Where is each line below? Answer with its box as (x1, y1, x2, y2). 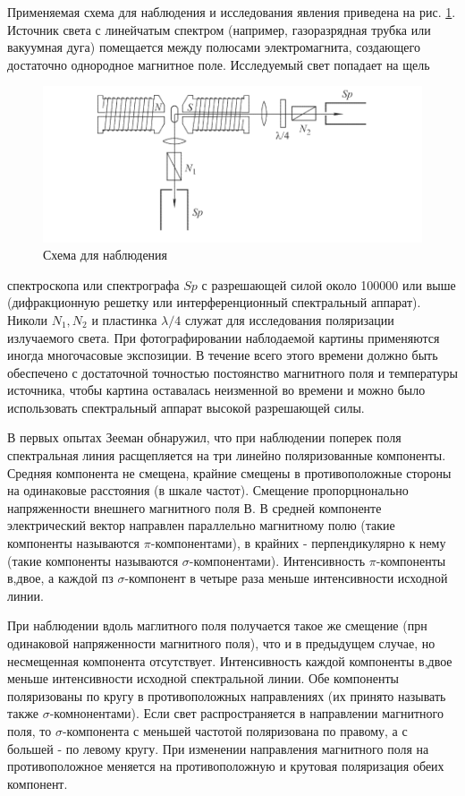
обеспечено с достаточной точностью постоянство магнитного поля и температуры (7, 363, 458, 381)
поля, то (7, 721, 52, 740)
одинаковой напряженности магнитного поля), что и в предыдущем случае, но (7, 634, 435, 652)
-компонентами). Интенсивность (189, 551, 366, 569)
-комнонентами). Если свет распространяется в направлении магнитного (49, 704, 444, 723)
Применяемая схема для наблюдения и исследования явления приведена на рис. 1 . (7, 3, 456, 21)
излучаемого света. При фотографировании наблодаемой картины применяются (7, 328, 440, 347)
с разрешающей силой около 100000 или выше (201, 275, 456, 294)
